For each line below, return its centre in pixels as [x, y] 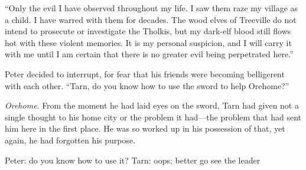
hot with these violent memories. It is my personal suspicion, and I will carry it [148, 42]
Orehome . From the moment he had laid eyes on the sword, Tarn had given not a [152, 105]
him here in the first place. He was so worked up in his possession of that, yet [145, 128]
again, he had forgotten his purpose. [70, 140]
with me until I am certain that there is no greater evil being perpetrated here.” [149, 54]
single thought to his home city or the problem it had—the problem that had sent [153, 117]
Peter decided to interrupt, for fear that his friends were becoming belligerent [145, 73]
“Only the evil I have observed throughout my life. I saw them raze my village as [152, 8]
